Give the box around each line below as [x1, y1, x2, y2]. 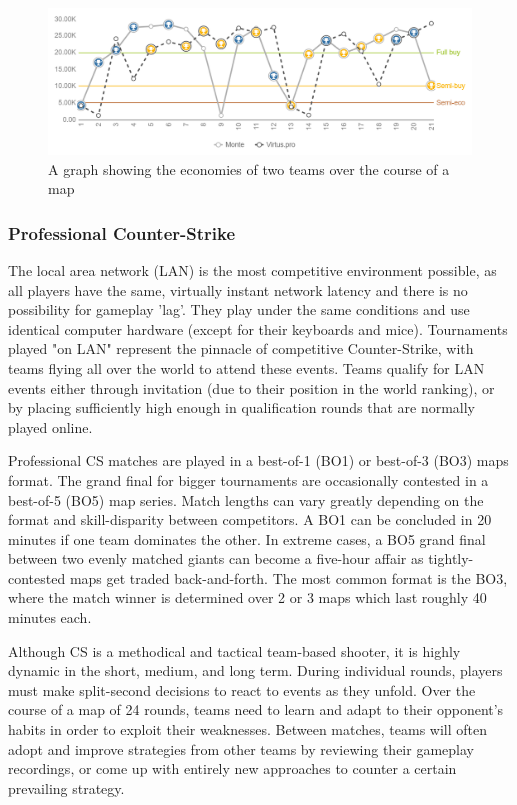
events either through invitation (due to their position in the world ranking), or [8, 377, 495, 398]
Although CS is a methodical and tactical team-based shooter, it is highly [8, 640, 461, 661]
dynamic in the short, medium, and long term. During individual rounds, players [8, 660, 503, 681]
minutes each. [8, 607, 92, 628]
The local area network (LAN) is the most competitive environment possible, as [8, 259, 497, 280]
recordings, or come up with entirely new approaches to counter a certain [8, 758, 457, 779]
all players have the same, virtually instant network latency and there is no [8, 279, 468, 300]
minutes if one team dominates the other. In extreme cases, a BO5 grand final [8, 528, 486, 549]
